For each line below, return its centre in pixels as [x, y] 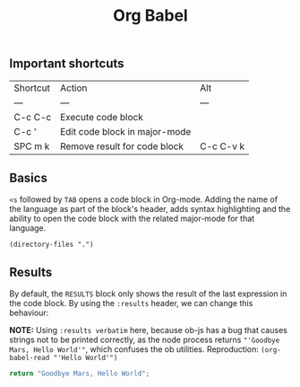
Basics [28, 178]
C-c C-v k [223, 146]
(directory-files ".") [51, 245]
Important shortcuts [67, 64]
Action [73, 88]
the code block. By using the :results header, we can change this [131, 303]
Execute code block [101, 117]
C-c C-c [33, 117]
